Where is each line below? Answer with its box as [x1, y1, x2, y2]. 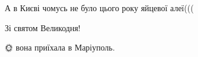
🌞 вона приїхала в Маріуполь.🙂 [5, 41, 117, 53]
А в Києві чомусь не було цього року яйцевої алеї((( [5, 2, 194, 14]
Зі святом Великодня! [5, 21, 81, 33]
